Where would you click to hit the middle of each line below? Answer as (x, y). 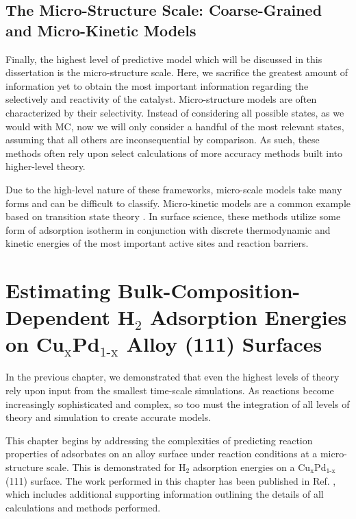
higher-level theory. (46, 166)
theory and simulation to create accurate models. (109, 417)
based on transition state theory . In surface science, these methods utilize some (173, 216)
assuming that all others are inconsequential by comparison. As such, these (163, 140)
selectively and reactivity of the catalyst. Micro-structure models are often (161, 99)
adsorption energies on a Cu (252, 467)
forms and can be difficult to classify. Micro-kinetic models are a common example (178, 203)
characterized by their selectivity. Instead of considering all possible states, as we (175, 112)
